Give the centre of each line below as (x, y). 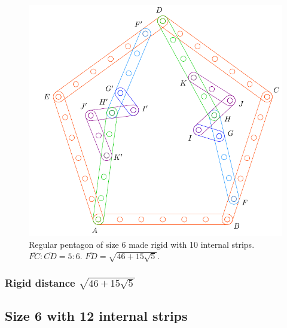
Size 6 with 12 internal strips (96, 316)
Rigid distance (40, 282)
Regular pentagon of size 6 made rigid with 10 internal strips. (142, 244)
